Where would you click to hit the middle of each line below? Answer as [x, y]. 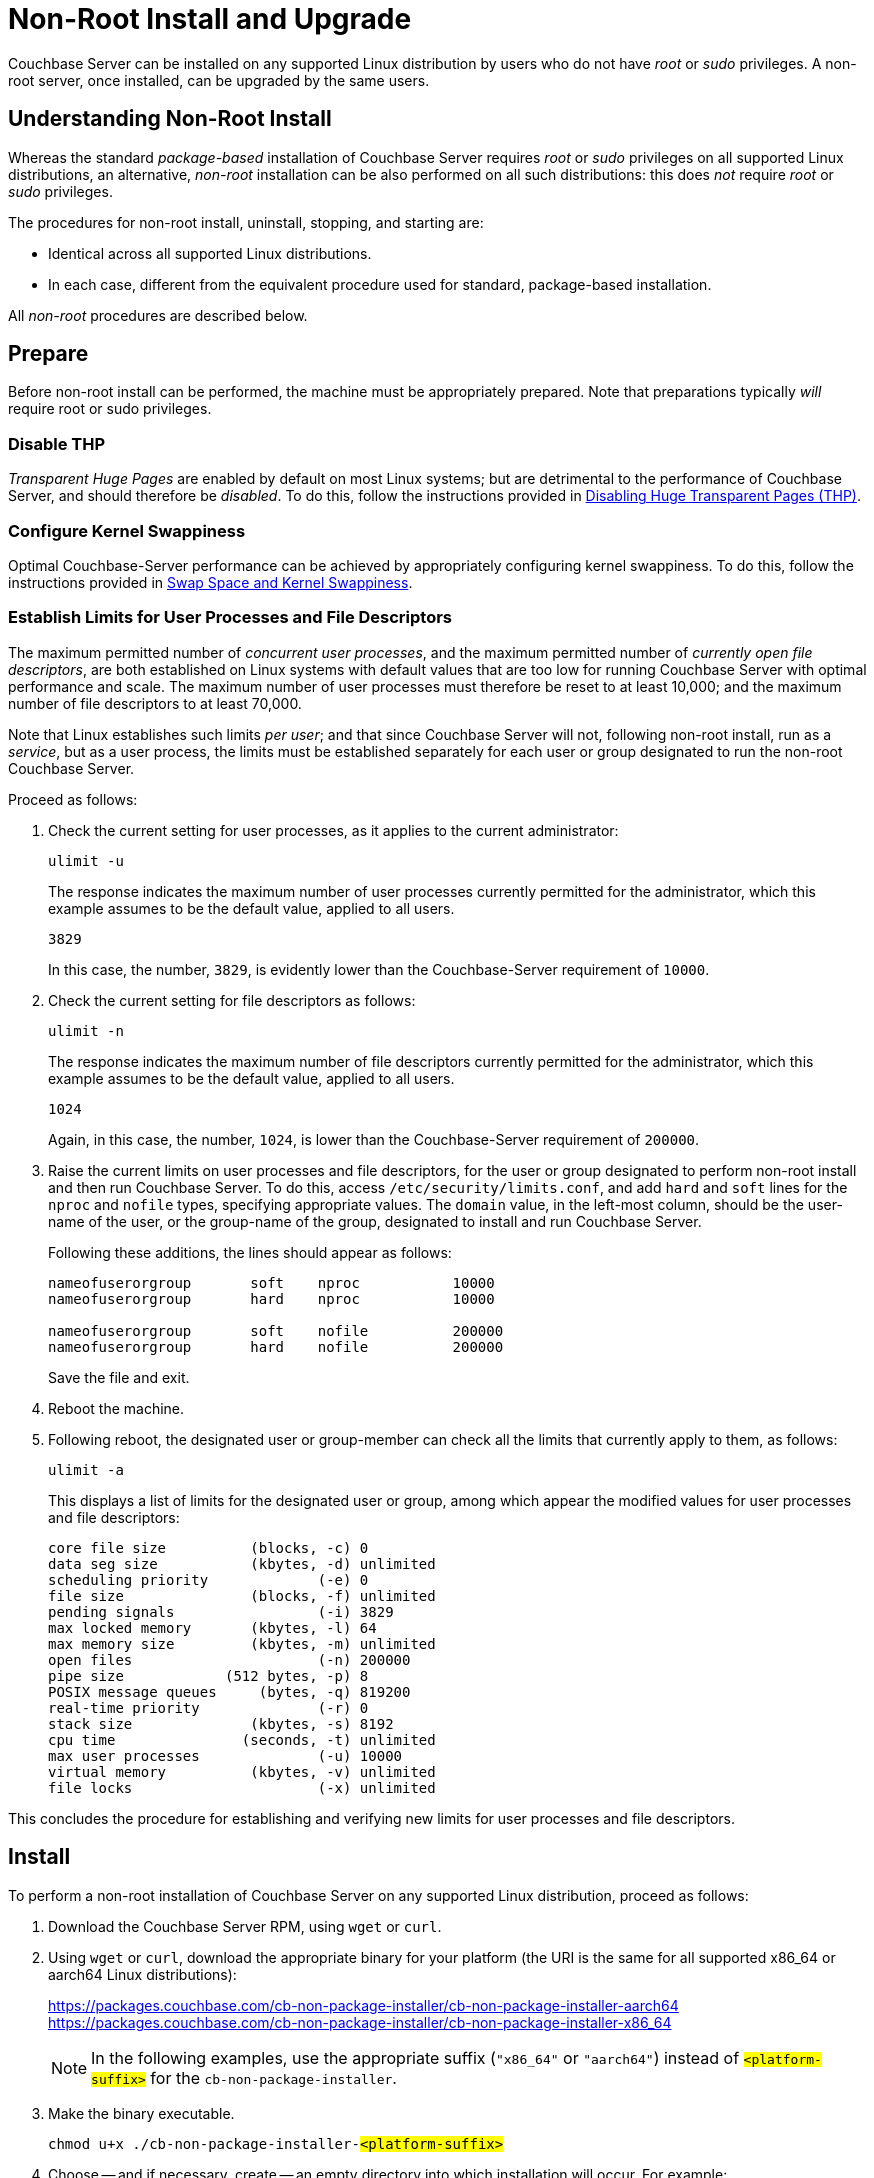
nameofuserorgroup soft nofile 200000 [276, 1330]
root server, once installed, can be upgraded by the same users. [219, 80]
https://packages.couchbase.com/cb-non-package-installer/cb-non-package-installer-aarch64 [363, 2005]
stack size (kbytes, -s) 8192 [221, 1723]
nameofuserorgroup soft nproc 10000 [271, 1282]
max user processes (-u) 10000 [225, 1755]
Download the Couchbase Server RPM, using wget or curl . [245, 1926]
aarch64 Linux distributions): [142, 1974]
